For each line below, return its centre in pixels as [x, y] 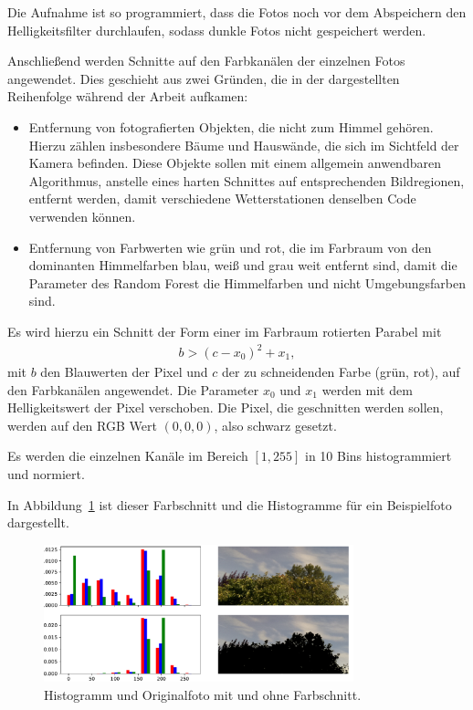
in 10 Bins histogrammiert [378, 456]
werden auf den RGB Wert [82, 425]
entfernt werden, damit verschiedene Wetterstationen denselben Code [222, 198]
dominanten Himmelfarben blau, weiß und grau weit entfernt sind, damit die [243, 265]
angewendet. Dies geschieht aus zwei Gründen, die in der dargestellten [204, 78]
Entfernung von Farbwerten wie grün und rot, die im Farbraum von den [230, 247]
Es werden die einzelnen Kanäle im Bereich [128, 456]
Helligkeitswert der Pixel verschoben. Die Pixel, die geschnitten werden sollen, [226, 407]
